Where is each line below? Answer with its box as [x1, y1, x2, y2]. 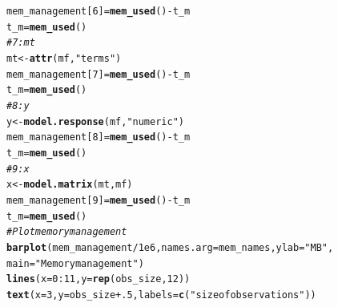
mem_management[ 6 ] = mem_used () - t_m [6, 6, 191, 17]
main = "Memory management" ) [6, 257, 144, 269]
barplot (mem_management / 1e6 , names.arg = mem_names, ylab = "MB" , [6, 241, 334, 253]
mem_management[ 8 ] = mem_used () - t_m [6, 131, 191, 143]
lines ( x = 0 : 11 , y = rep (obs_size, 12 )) [6, 273, 191, 285]
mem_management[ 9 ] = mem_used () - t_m [6, 194, 191, 206]
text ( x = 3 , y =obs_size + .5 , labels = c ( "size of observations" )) [6, 289, 316, 301]
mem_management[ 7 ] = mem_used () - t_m [6, 68, 191, 80]
